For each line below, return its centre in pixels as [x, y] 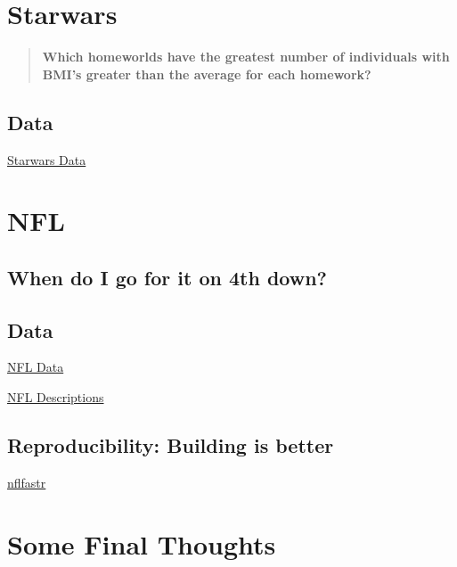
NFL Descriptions [56, 397]
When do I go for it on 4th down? [167, 277]
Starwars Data [47, 159]
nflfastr [27, 482]
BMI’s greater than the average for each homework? [207, 74]
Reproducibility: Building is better [171, 445]
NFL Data [36, 367]
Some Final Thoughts [142, 543]
